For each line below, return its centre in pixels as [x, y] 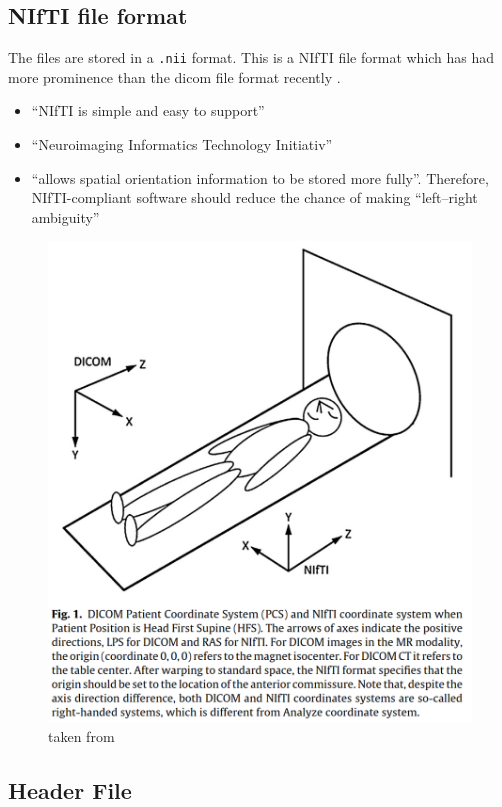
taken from [81, 736]
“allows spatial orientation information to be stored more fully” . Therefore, [260, 177]
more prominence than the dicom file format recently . [174, 76]
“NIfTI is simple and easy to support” [148, 110]
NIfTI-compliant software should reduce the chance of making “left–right [254, 197]
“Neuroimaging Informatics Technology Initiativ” [182, 144]
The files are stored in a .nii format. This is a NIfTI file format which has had [251, 57]
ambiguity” [65, 216]
